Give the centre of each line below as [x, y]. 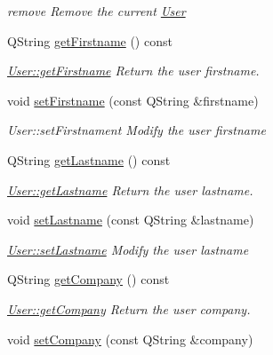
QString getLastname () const [89, 159]
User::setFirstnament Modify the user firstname [136, 130]
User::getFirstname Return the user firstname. [133, 71]
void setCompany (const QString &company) [130, 339]
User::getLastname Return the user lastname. [130, 189]
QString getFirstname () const [90, 40]
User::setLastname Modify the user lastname [128, 249]
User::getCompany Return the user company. [129, 308]
